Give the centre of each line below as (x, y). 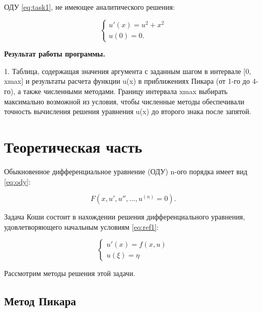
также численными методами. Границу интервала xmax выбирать (125, 91)
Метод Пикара (40, 301)
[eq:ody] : (17, 181)
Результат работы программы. (55, 54)
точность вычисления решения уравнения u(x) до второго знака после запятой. (128, 111)
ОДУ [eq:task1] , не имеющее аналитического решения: (89, 7)
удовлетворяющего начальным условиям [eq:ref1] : (82, 226)
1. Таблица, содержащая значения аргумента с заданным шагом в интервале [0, (128, 71)
